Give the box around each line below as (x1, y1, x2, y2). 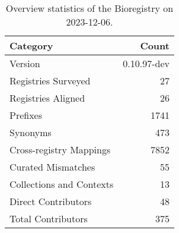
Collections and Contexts (9, 177, 114, 191)
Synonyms (9, 125, 52, 139)
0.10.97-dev (123, 56, 170, 70)
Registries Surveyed (9, 74, 91, 87)
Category (9, 39, 53, 52)
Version (9, 56, 40, 70)
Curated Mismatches (9, 160, 95, 174)
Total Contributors (9, 212, 88, 225)
